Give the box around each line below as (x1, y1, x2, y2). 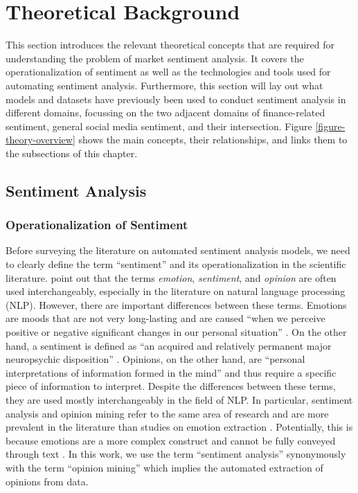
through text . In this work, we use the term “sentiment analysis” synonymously (6, 447, 346, 461)
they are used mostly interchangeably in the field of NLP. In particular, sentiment (6, 393, 353, 406)
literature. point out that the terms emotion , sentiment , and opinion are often (6, 270, 337, 285)
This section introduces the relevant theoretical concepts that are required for (6, 37, 335, 52)
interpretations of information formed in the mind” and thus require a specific (6, 365, 337, 379)
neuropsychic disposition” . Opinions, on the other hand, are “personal (6, 352, 305, 366)
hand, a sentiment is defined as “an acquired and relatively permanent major (6, 338, 332, 352)
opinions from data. (6, 474, 89, 488)
